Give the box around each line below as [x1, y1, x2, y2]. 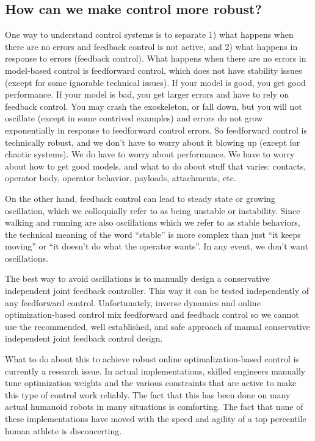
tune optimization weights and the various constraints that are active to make [5, 376, 297, 389]
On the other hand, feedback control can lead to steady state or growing [5, 192, 275, 204]
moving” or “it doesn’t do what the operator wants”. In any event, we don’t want [5, 240, 308, 253]
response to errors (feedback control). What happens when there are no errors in [5, 52, 306, 65]
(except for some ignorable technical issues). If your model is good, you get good [5, 76, 306, 88]
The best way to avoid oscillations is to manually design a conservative [5, 272, 270, 285]
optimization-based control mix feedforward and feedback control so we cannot [5, 308, 299, 321]
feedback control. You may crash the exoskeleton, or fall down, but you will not [5, 99, 302, 112]
